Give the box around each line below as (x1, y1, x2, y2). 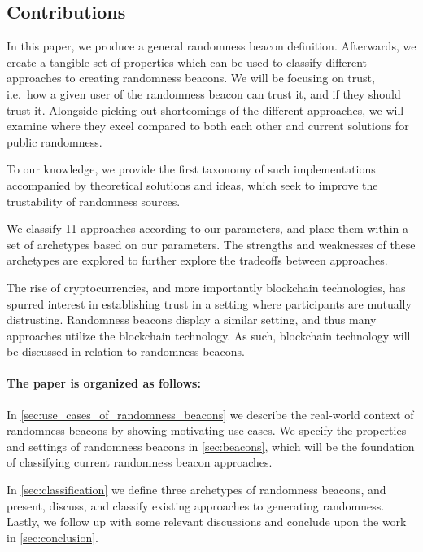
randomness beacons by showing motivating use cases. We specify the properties (7, 422, 407, 439)
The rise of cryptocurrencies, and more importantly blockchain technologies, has (7, 278, 406, 296)
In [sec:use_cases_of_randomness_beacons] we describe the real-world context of (7, 405, 414, 423)
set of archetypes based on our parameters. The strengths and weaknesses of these (7, 235, 416, 252)
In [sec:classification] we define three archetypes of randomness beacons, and (7, 481, 386, 498)
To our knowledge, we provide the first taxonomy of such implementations (7, 160, 376, 177)
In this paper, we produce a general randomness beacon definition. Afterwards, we (7, 37, 416, 55)
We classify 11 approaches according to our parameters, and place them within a (7, 220, 408, 237)
